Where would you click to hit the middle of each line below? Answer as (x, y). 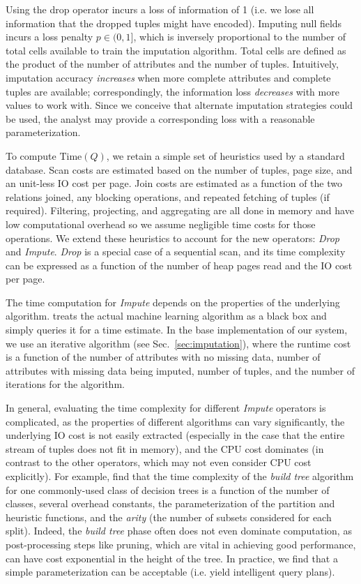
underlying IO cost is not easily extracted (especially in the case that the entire (175, 435)
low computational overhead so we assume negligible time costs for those (161, 224)
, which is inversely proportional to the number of (239, 37)
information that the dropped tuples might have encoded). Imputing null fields (174, 23)
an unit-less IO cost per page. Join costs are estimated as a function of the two (174, 183)
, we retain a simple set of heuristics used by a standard (225, 155)
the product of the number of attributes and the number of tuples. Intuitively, (172, 64)
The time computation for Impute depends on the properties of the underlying (173, 302)
